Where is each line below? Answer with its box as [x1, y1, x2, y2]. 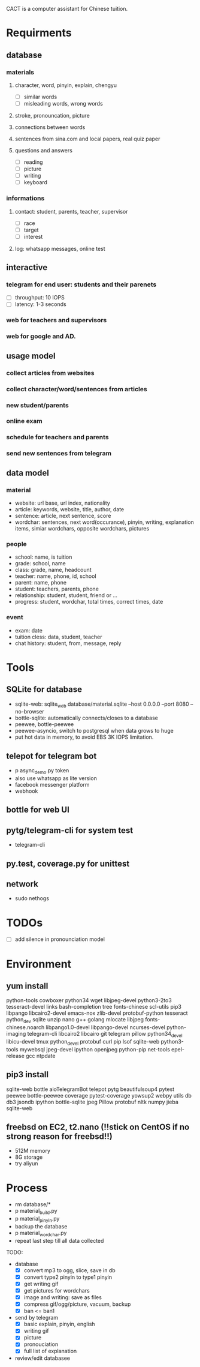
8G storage [14, 1153, 43, 1161]
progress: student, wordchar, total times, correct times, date [14, 598, 163, 605]
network [6, 879, 39, 889]
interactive [6, 262, 48, 272]
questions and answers [14, 147, 73, 154]
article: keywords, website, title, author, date [14, 506, 125, 512]
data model [6, 467, 49, 478]
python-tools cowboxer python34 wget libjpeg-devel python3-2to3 [6, 997, 172, 1004]
